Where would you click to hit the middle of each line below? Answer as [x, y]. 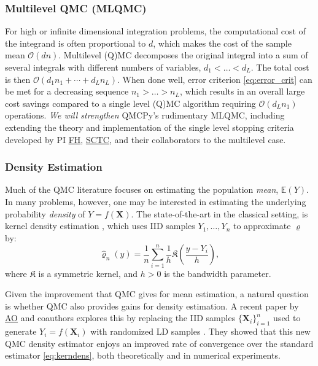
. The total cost [280, 67]
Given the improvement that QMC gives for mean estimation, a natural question [157, 294]
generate [21, 331]
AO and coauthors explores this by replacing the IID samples [120, 318]
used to [287, 318]
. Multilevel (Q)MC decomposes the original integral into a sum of [183, 55]
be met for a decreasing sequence [67, 91]
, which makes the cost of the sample [222, 43]
